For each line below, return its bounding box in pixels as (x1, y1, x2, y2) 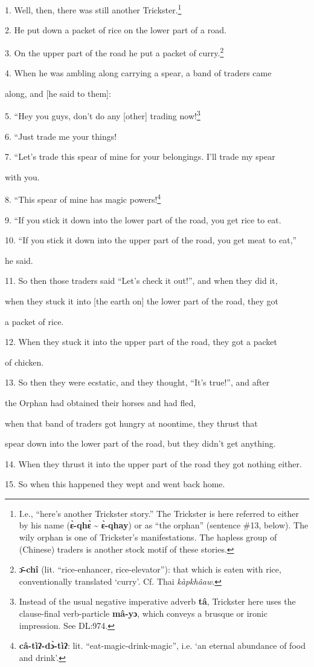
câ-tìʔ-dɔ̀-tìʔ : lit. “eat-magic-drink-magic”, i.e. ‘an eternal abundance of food (19, 639, 306, 652)
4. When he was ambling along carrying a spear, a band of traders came (5, 67, 272, 79)
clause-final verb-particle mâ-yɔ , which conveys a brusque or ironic (19, 607, 268, 620)
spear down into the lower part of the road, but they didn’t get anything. (5, 437, 276, 450)
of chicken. (5, 355, 44, 368)
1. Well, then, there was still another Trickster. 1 (5, 2, 182, 16)
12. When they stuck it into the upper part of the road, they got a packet (5, 335, 277, 348)
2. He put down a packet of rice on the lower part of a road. (5, 24, 226, 36)
